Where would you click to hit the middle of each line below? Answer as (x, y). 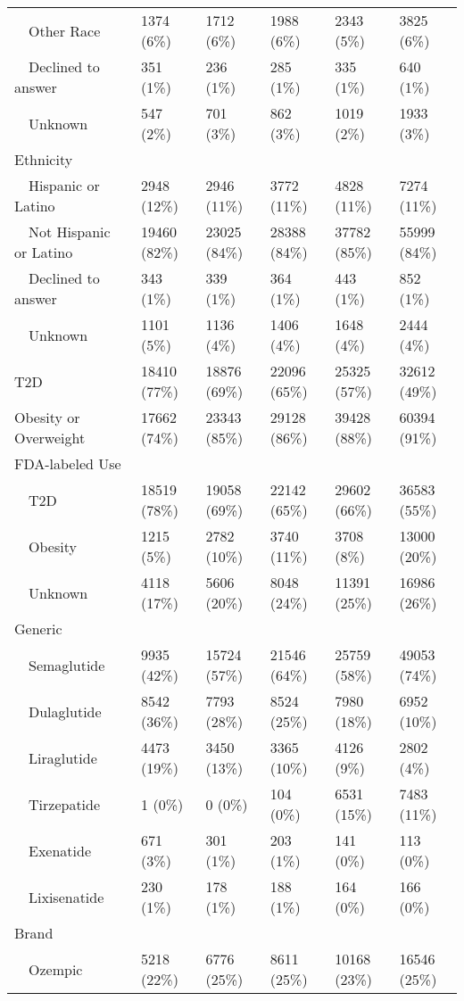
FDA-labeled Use (68, 463)
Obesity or (47, 417)
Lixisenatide (66, 897)
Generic (38, 629)
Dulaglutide (65, 711)
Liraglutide (63, 757)
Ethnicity (44, 159)
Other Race (65, 30)
